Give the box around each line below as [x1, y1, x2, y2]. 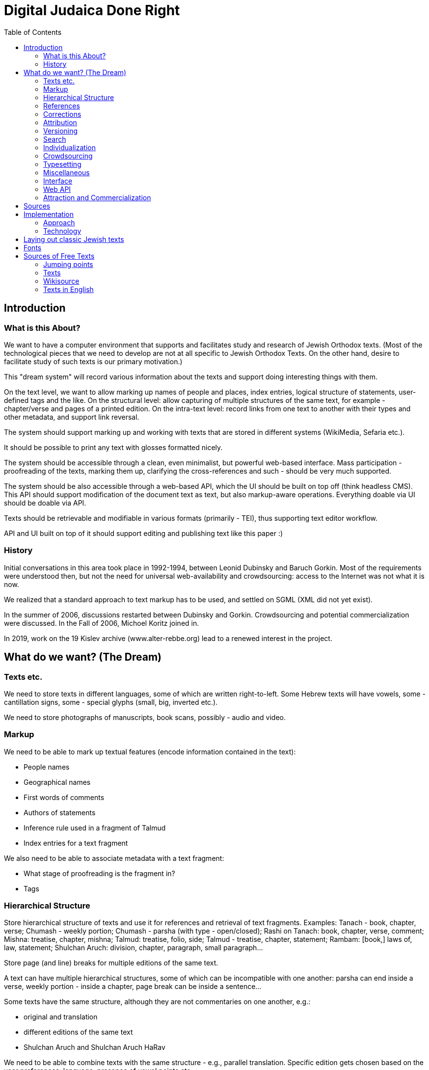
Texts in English [43, 285, 94, 294]
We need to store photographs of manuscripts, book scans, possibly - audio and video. [4, 713, 286, 722]
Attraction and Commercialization [43, 193, 151, 202]
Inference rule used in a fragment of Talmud [24, 823, 166, 832]
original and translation [24, 1013, 98, 1021]
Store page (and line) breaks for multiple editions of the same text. [4, 959, 218, 967]
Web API [43, 185, 71, 193]
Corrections [43, 109, 81, 118]
